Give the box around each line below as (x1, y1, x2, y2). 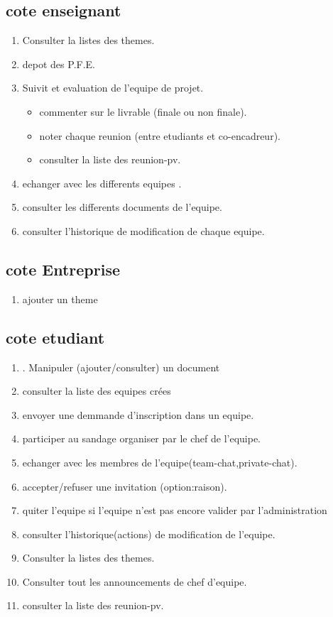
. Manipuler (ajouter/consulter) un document (22, 359, 220, 374)
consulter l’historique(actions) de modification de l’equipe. (22, 526, 275, 541)
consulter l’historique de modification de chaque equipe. (22, 223, 265, 238)
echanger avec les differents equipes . (22, 175, 182, 190)
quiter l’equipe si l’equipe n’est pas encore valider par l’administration (22, 503, 327, 518)
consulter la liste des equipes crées (22, 383, 171, 398)
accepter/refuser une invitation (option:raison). (22, 479, 227, 493)
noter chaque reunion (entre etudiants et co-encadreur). (39, 128, 280, 143)
